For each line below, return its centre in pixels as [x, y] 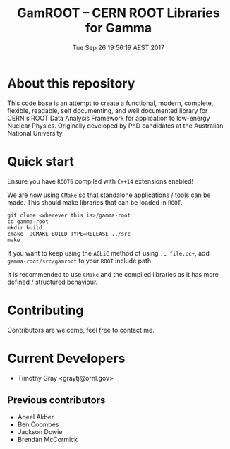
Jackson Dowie [40, 432]
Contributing [46, 310]
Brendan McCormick [48, 440]
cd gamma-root [28, 221]
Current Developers [66, 358]
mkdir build [25, 227]
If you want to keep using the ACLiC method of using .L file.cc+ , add [109, 253]
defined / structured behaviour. [53, 282]
